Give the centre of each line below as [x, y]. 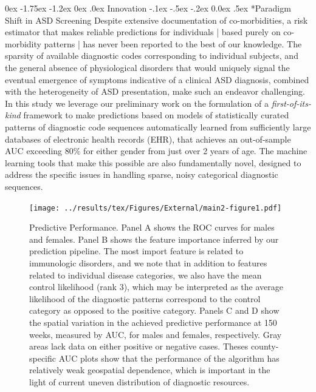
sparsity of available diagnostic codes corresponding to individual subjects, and [152, 56]
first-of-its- [291, 103]
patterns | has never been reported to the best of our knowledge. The [173, 43]
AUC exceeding [34, 151]
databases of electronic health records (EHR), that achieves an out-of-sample [148, 139]
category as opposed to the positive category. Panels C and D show [154, 310]
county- [265, 346]
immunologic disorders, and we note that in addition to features [148, 262]
